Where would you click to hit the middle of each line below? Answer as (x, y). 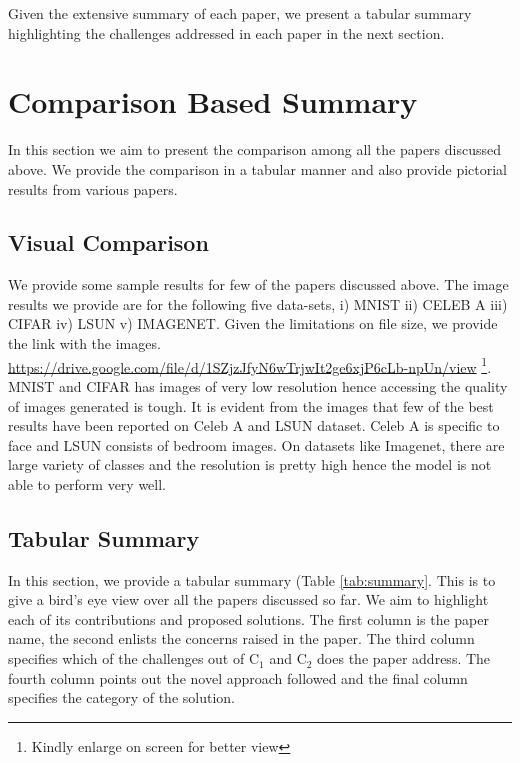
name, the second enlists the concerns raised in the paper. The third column (241, 638)
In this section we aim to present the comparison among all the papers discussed (255, 149)
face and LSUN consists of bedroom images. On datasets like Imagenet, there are (256, 444)
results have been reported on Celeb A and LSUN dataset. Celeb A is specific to (254, 425)
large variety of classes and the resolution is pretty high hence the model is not (250, 464)
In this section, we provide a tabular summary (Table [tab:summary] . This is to (252, 579)
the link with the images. (84, 343)
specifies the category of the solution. (121, 697)
